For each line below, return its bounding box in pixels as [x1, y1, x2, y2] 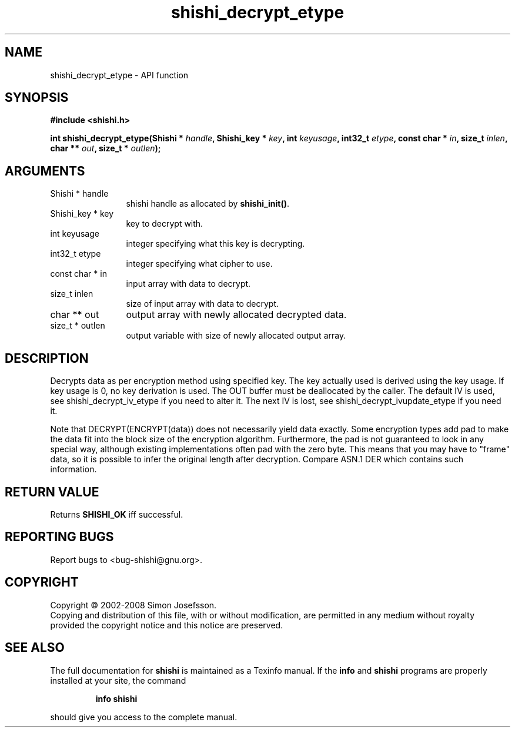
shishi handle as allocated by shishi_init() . [126, 198, 289, 209]
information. [50, 464, 97, 475]
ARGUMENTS [5, 163, 85, 178]
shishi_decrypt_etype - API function [50, 69, 189, 80]
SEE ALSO [5, 640, 65, 655]
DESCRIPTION [5, 350, 89, 366]
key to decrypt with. [126, 218, 203, 229]
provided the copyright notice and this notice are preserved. [50, 620, 283, 630]
